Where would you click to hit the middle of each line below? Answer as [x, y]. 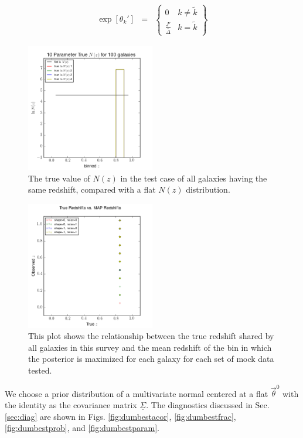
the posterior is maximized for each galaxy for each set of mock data [151, 359]
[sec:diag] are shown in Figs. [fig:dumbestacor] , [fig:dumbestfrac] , [120, 416]
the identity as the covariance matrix [71, 404]
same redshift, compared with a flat [92, 189]
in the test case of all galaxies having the [194, 178]
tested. [40, 370]
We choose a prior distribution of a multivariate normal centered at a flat [137, 393]
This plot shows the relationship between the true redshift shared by [151, 336]
